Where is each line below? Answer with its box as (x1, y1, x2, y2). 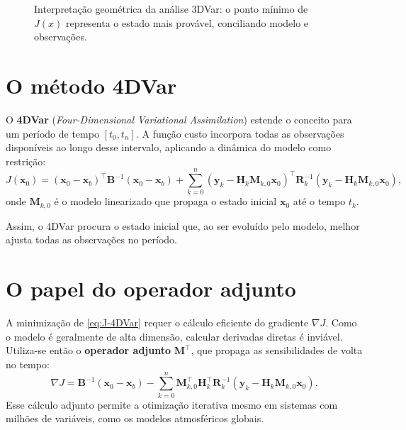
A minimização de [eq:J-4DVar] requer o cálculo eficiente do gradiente (6, 315, 309, 330)
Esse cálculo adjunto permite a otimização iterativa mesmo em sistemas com (6, 397, 338, 412)
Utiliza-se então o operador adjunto (6, 343, 171, 358)
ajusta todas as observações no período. (6, 232, 177, 247)
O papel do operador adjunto (6, 274, 296, 303)
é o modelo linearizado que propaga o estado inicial (54, 194, 277, 209)
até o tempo (293, 194, 346, 209)
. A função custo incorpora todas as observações (135, 126, 344, 140)
